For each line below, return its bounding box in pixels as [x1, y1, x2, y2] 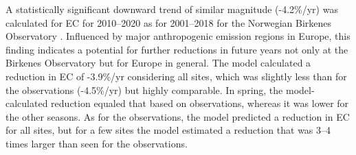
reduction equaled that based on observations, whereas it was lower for [51, 96, 349, 110]
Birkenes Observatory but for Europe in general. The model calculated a [5, 56, 311, 70]
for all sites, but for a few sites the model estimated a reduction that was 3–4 [5, 123, 331, 137]
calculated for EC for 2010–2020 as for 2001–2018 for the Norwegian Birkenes [5, 15, 332, 29]
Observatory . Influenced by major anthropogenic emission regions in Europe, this [5, 29, 351, 43]
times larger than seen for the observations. [5, 136, 188, 150]
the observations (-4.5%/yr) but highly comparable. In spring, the [5, 82, 283, 97]
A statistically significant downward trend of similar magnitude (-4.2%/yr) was [5, 2, 338, 16]
